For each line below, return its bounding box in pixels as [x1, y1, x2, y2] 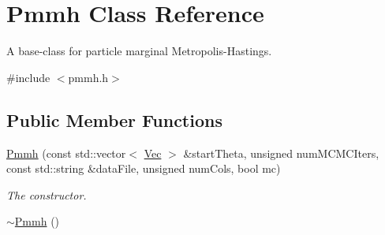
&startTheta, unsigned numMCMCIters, [183, 144, 379, 161]
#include [6, 69, 50, 85]
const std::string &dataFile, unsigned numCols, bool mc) [6, 160, 281, 177]
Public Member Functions [6, 107, 222, 132]
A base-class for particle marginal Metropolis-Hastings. [6, 43, 272, 59]
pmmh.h [68, 69, 109, 85]
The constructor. [6, 186, 87, 203]
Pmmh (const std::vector [6, 144, 126, 161]
